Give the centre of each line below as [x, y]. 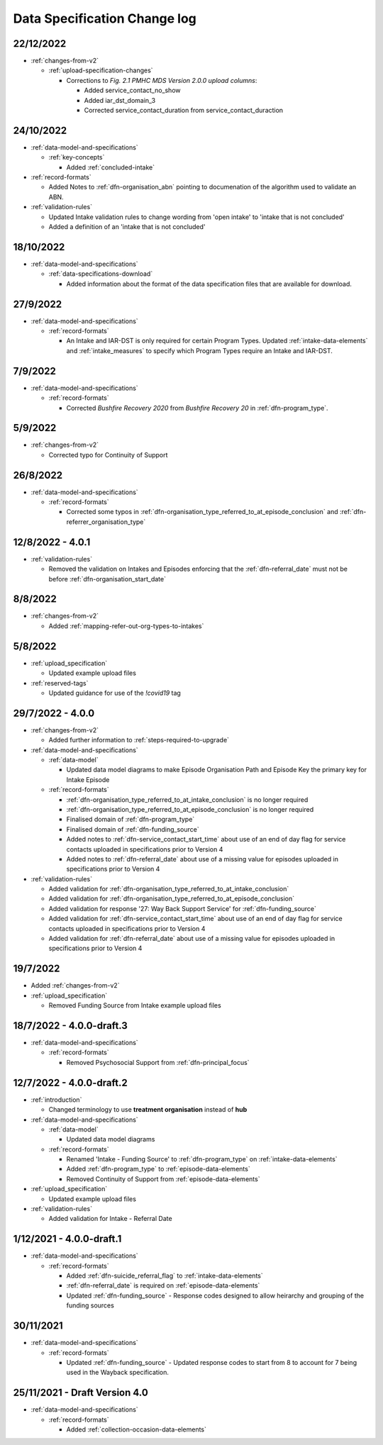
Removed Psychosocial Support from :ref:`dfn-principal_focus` [158, 1062]
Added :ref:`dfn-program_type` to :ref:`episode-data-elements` [159, 1169]
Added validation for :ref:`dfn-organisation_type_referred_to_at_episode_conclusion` [172, 899]
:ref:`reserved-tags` [60, 683]
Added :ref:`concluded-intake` [111, 167]
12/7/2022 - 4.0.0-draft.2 [70, 1082]
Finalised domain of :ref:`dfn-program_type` [131, 820]
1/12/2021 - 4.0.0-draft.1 [67, 1239]
